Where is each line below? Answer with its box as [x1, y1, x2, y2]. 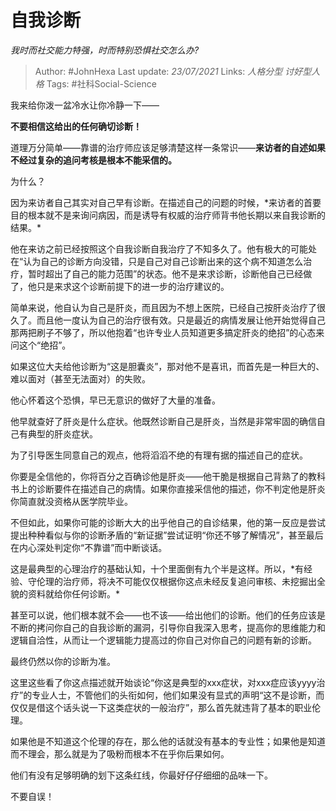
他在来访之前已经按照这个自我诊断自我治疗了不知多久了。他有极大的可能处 [10, 242, 317, 255]
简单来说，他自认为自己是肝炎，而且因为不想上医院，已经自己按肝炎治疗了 [10, 301, 317, 313]
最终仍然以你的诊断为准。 [10, 655, 116, 667]
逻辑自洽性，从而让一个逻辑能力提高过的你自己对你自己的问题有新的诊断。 [10, 634, 317, 646]
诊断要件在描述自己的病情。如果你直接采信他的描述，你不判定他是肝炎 [36, 482, 326, 495]
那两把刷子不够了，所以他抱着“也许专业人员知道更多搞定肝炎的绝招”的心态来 [10, 326, 325, 338]
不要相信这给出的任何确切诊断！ [10, 120, 142, 132]
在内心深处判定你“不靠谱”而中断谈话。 [10, 541, 168, 553]
